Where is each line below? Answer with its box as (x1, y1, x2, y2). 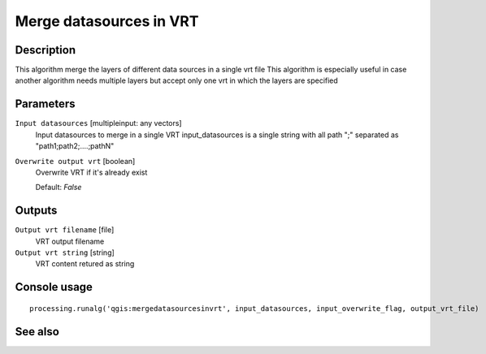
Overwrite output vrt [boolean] (15, 156, 136, 166)
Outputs (15, 204, 58, 218)
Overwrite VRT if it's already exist (35, 167, 148, 177)
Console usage (15, 280, 93, 294)
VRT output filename (35, 236, 105, 246)
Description (15, 43, 76, 57)
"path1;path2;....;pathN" (35, 141, 115, 151)
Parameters (15, 97, 76, 111)
